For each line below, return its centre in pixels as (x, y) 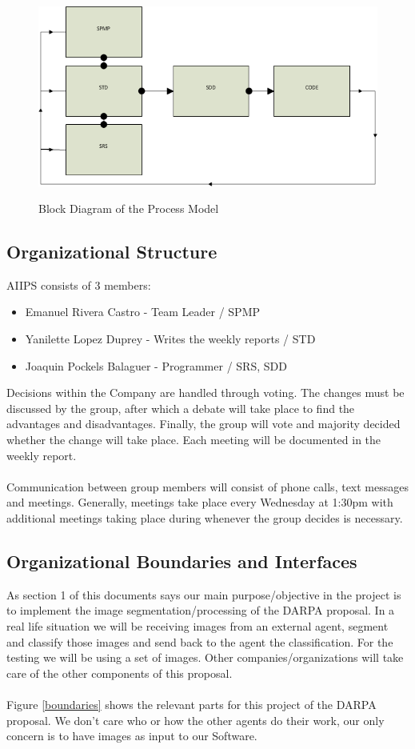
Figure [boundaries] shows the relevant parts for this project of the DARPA (192, 704)
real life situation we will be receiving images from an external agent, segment (198, 626)
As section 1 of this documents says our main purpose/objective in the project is (204, 594)
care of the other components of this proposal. (120, 673)
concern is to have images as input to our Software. (132, 736)
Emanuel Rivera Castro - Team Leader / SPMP (142, 312)
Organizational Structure (112, 252)
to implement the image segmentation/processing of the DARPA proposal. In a (201, 610)
